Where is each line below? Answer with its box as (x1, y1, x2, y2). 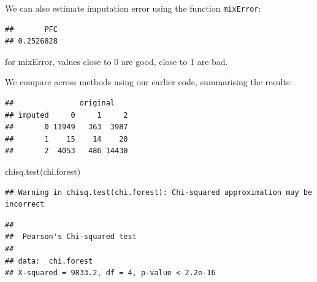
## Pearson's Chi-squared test (5, 232, 137, 242)
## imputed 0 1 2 (5, 110, 128, 120)
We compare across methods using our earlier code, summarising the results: (5, 75, 292, 88)
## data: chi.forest (5, 256, 93, 265)
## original (5, 99, 115, 108)
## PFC (5, 25, 58, 34)
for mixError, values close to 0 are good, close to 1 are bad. (5, 55, 228, 67)
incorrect (5, 200, 45, 209)
